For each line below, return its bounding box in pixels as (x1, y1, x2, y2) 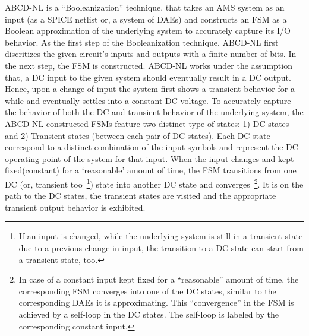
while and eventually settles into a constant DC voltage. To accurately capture (5, 94, 291, 106)
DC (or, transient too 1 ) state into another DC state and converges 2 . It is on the (5, 176, 304, 190)
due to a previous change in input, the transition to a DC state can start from (18, 241, 304, 253)
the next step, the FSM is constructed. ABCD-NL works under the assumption (5, 59, 292, 71)
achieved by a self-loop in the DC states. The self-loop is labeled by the (18, 308, 279, 320)
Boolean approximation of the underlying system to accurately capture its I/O (5, 24, 291, 37)
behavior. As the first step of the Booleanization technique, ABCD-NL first (5, 36, 279, 48)
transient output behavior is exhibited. (5, 201, 146, 213)
